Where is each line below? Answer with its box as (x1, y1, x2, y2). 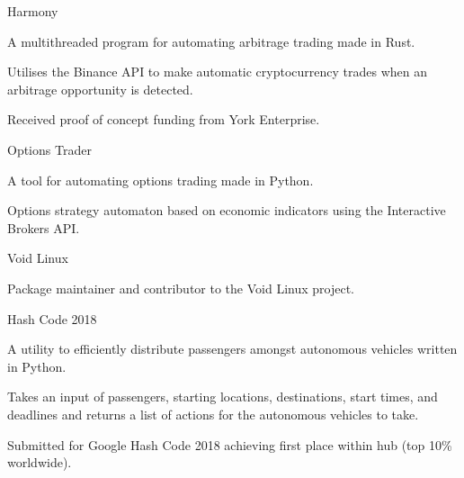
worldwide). (7, 453, 72, 472)
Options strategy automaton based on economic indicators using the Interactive (7, 201, 446, 220)
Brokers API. (7, 218, 80, 237)
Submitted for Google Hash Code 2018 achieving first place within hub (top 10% (7, 435, 452, 454)
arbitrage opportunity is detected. (7, 79, 193, 98)
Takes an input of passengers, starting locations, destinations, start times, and (7, 387, 438, 406)
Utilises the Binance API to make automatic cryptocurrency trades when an (7, 62, 428, 81)
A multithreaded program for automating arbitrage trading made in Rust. (7, 32, 415, 50)
